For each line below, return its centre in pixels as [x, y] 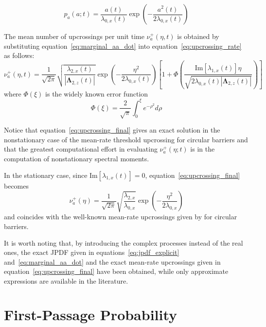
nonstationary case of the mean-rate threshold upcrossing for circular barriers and [126, 139]
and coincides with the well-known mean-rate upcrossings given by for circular [121, 217]
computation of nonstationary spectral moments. [77, 159]
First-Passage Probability [91, 314]
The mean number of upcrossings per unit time [74, 36]
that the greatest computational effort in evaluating [81, 149]
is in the [203, 149]
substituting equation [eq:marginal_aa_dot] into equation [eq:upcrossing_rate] [123, 46]
